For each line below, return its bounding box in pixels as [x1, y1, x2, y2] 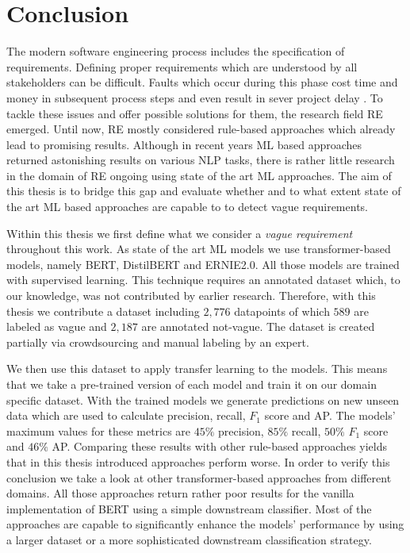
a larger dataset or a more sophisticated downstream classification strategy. [6, 531, 372, 547]
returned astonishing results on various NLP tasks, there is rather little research [6, 152, 395, 168]
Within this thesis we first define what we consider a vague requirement [6, 225, 353, 241]
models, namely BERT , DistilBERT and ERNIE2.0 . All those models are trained [6, 255, 400, 272]
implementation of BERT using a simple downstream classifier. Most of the [6, 500, 372, 517]
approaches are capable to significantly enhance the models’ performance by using [6, 516, 404, 532]
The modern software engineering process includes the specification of [6, 43, 345, 60]
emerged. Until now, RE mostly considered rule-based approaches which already [6, 121, 396, 137]
